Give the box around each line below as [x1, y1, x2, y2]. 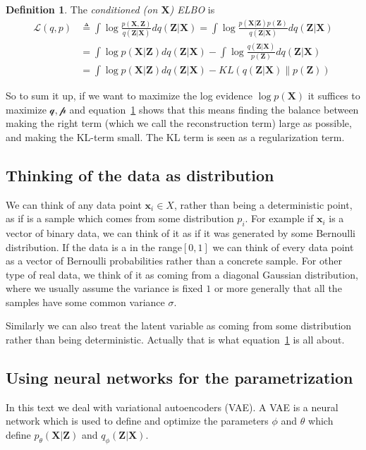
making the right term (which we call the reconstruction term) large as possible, [6, 116, 352, 130]
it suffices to [307, 87, 360, 102]
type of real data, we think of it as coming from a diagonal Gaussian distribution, [6, 267, 358, 281]
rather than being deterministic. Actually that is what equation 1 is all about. [6, 332, 345, 347]
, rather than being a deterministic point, [173, 197, 353, 212]
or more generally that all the [214, 281, 342, 296]
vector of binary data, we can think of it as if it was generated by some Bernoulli [6, 225, 356, 240]
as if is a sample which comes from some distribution [6, 211, 234, 226]
